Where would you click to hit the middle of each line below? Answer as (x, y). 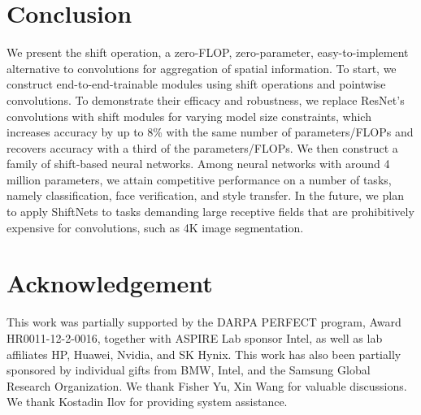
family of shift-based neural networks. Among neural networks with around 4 (198, 164)
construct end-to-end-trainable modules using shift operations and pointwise (196, 84)
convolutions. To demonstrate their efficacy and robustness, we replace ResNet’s (206, 99)
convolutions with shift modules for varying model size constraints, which (189, 116)
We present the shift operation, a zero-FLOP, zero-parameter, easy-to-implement (208, 52)
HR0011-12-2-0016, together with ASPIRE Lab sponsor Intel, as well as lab (195, 337)
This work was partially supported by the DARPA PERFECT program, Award (204, 322)
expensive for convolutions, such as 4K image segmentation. (155, 227)
